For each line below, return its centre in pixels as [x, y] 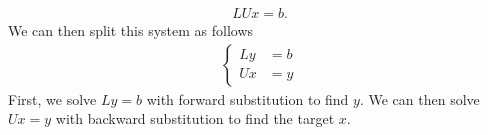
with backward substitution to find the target [195, 118]
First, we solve [52, 98]
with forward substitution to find [247, 98]
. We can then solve [419, 98]
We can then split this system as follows [131, 30]
